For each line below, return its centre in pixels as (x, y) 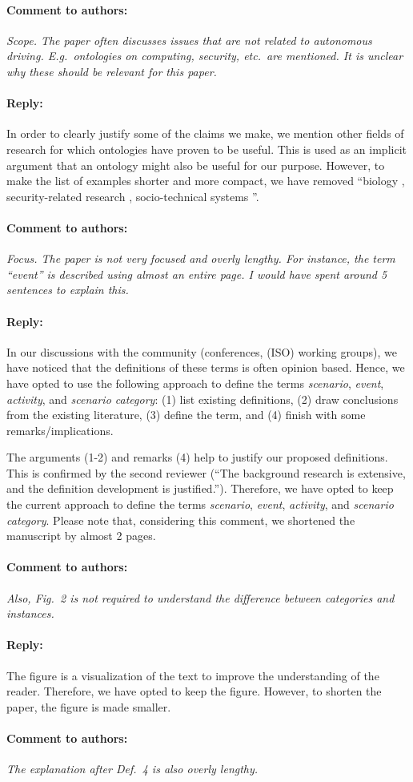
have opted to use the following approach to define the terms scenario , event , (195, 383)
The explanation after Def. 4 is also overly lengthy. (132, 769)
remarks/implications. (60, 430)
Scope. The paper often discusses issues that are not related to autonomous (189, 40)
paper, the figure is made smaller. (89, 706)
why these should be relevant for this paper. (112, 71)
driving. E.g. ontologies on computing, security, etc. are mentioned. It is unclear (205, 56)
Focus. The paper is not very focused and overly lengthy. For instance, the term (201, 258)
